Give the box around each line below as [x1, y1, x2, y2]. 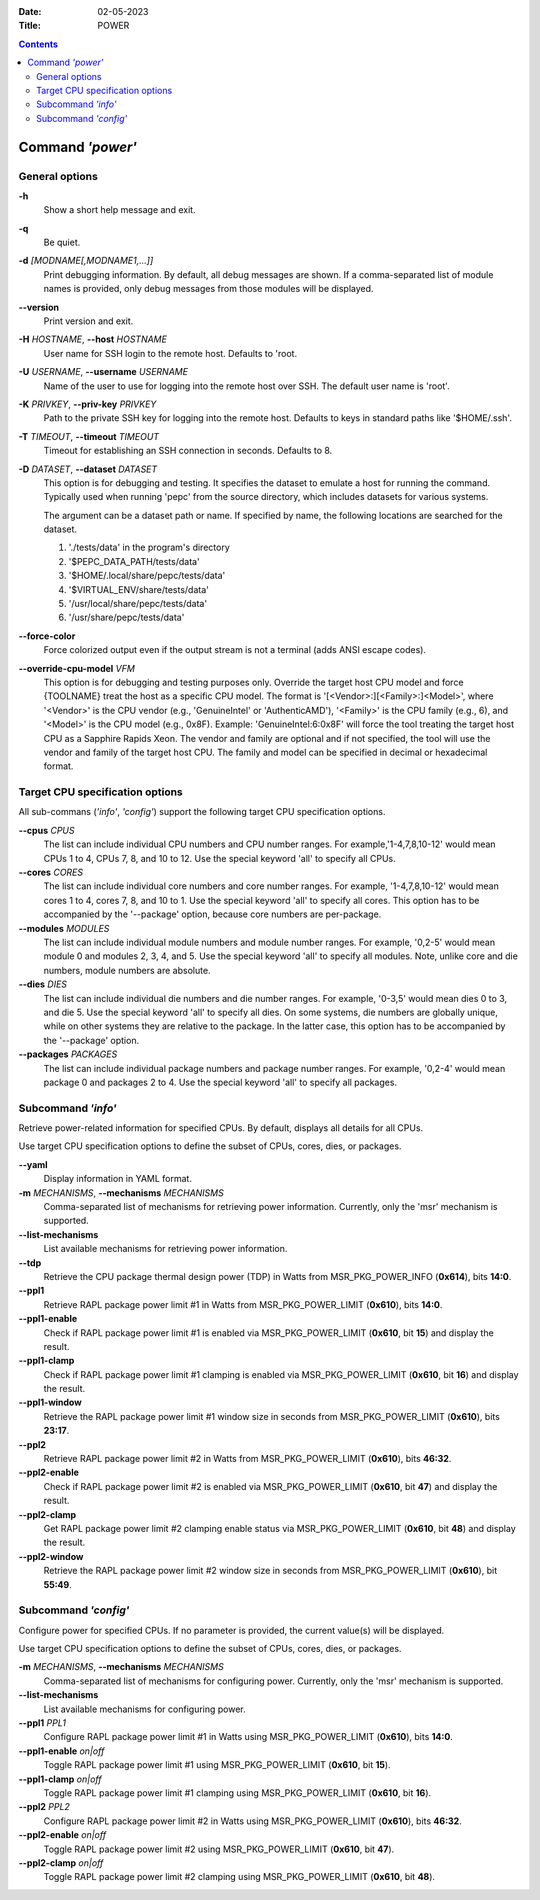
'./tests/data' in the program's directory [68, 541, 230, 554]
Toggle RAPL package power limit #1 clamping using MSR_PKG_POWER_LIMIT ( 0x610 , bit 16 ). [43, 1786, 432, 1799]
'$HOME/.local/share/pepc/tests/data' [68, 570, 226, 582]
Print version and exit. [43, 315, 134, 327]
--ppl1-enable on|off [18, 1745, 105, 1757]
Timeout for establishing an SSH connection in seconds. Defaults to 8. [43, 445, 333, 457]
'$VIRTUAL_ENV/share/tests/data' [68, 583, 209, 595]
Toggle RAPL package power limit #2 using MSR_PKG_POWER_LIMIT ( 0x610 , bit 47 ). [43, 1843, 395, 1855]
